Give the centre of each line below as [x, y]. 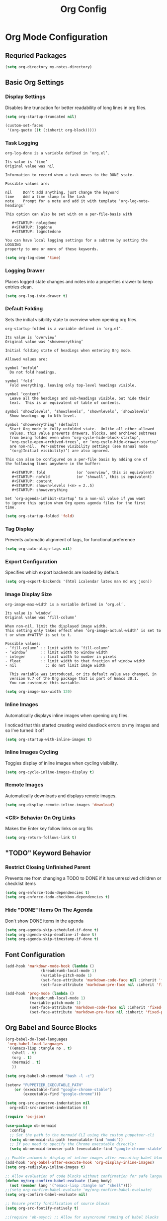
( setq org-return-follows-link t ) [41, 838]
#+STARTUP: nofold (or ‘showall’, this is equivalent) [82, 477]
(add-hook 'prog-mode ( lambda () [40, 994]
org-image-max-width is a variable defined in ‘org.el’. [65, 605]
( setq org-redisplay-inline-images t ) [45, 1167]
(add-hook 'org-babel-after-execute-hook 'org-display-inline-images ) [80, 1163]
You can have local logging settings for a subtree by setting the [77, 241]
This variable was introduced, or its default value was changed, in [83, 674]
